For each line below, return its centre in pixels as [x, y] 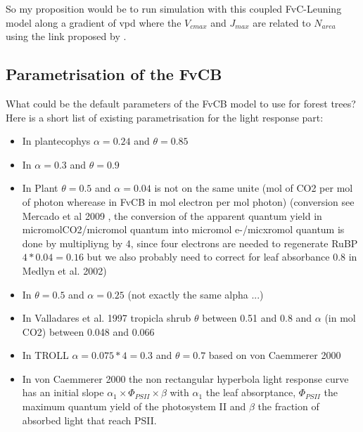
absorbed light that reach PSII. [89, 420]
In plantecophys [56, 141]
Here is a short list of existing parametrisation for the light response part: [165, 117]
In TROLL [45, 355]
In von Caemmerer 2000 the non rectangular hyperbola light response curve [185, 378]
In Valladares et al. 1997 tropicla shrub [107, 318]
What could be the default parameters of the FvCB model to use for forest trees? [181, 103]
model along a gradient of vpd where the [94, 22]
